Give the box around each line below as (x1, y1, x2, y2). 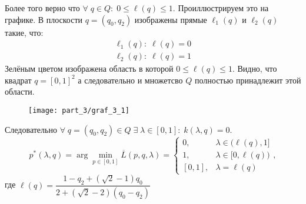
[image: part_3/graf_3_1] (28, 106, 129, 115)
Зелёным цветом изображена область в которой (5, 62, 174, 75)
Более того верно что (5, 2, 80, 14)
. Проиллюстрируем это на (172, 2, 269, 14)
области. (5, 85, 35, 98)
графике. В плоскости (5, 13, 83, 25)
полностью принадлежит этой (195, 73, 301, 86)
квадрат (5, 73, 32, 86)
